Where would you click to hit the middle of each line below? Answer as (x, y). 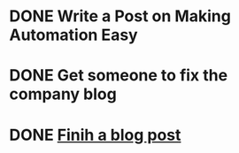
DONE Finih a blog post (95, 135)
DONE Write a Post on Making (120, 16)
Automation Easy (74, 35)
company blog (63, 94)
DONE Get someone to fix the (119, 76)
